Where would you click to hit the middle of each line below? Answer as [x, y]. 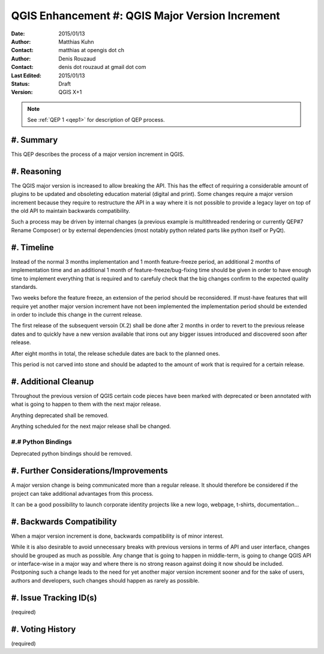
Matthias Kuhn [76, 41]
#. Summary [34, 140]
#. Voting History [43, 629]
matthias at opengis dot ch [91, 50]
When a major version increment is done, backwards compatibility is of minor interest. [118, 536]
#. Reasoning [36, 171]
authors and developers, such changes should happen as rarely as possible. [105, 580]
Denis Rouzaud [77, 58]
